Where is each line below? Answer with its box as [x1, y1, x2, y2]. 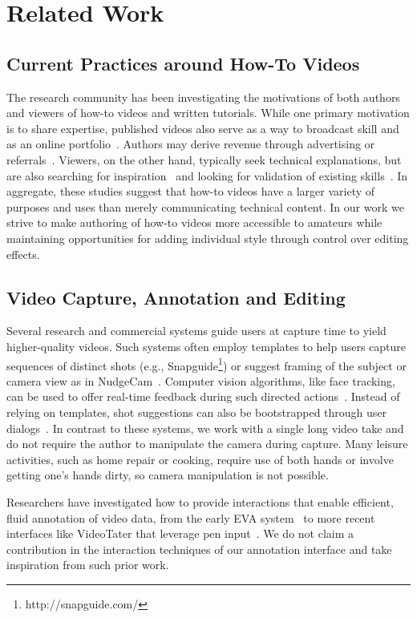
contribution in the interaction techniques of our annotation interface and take [6, 540, 392, 557]
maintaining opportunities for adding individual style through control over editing [6, 229, 409, 246]
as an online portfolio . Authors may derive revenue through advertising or [6, 135, 375, 152]
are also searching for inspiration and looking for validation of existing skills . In [6, 167, 408, 184]
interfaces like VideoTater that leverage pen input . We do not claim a [6, 525, 354, 542]
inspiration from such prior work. [6, 556, 169, 573]
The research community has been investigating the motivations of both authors [6, 88, 400, 105]
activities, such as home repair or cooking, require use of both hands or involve [6, 450, 394, 467]
